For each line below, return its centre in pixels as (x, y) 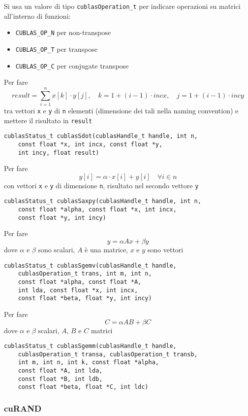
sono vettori (165, 250)
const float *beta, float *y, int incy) (85, 298)
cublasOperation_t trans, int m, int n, (85, 274)
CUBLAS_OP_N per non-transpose (63, 32)
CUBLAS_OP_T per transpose (56, 49)
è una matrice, (107, 250)
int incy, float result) (59, 153)
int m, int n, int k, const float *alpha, (88, 363)
